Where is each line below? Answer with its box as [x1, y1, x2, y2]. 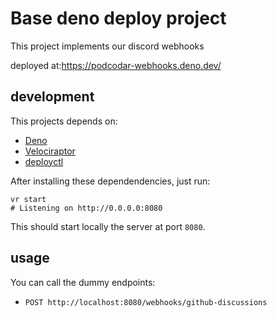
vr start [10, 194, 47, 204]
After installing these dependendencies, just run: [10, 175, 211, 187]
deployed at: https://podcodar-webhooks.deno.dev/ [10, 59, 222, 71]
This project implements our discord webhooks [10, 40, 205, 52]
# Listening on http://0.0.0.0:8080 [10, 203, 163, 213]
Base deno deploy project [10, 7, 227, 30]
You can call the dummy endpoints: [10, 276, 156, 288]
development [10, 88, 95, 106]
